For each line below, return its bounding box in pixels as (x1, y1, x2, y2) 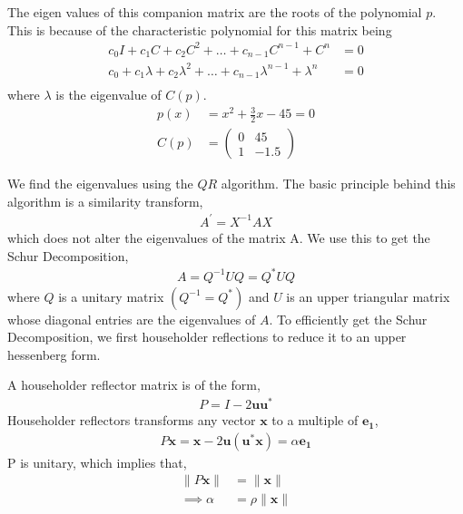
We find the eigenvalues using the (7, 174, 193, 193)
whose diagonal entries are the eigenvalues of (7, 309, 256, 328)
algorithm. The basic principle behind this (221, 174, 456, 193)
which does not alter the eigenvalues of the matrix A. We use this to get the (7, 228, 430, 247)
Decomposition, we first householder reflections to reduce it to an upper (7, 327, 407, 346)
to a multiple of (271, 411, 359, 430)
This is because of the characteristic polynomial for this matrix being (7, 20, 392, 39)
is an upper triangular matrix (286, 286, 450, 305)
